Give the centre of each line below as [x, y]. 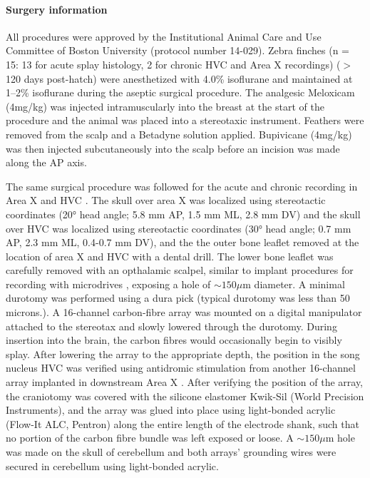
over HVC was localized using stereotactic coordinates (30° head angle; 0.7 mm [179, 228]
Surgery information [57, 9]
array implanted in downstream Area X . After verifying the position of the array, [185, 382]
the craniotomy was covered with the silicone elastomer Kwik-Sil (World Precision [185, 396]
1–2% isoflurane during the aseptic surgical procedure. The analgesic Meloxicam [180, 92]
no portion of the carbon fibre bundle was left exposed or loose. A [150, 438]
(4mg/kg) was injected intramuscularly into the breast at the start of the [165, 106]
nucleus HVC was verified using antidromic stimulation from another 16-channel [181, 368]
